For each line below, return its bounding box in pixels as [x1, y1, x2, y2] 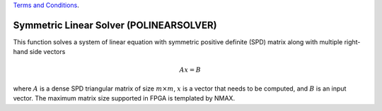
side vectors [29, 48, 66, 56]
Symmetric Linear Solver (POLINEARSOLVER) [13, 19, 217, 31]
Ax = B [179, 66, 202, 74]
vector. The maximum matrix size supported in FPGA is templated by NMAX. [13, 94, 236, 103]
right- [344, 37, 361, 46]
